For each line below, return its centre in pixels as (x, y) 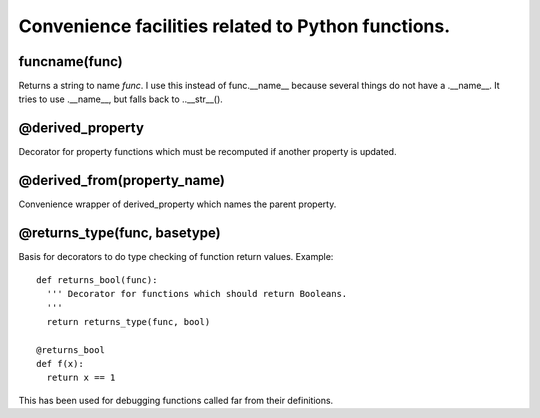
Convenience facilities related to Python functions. (234, 26)
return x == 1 (81, 378)
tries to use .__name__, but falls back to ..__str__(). (121, 99)
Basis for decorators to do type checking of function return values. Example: (176, 257)
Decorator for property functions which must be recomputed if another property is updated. (207, 152)
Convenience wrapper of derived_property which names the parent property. (177, 204)
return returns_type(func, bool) (128, 321)
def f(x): (60, 363)
